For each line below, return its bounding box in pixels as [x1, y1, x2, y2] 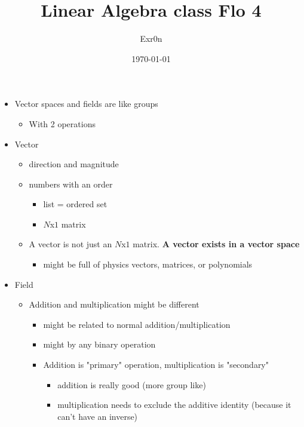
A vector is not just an [29, 238, 112, 250]
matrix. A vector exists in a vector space [133, 238, 300, 250]
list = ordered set [43, 198, 108, 210]
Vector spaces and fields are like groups [14, 97, 158, 110]
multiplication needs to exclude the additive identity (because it [57, 398, 291, 411]
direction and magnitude [29, 158, 119, 170]
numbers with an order [29, 177, 113, 190]
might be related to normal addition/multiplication [43, 318, 231, 330]
